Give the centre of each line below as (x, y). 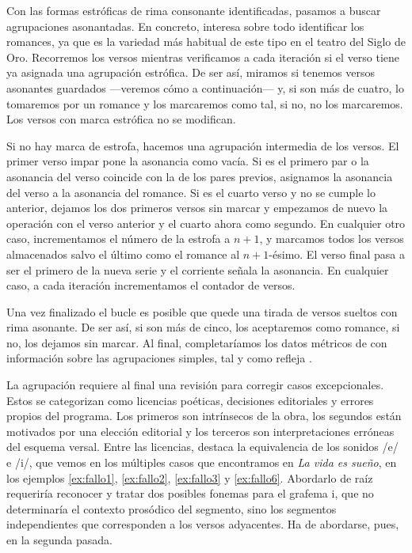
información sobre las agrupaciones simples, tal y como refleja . (159, 358)
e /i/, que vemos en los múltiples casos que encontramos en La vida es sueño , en (202, 462)
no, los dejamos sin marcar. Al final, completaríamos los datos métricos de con (197, 342)
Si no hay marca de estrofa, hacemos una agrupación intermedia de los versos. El (203, 145)
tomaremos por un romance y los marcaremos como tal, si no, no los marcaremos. (205, 103)
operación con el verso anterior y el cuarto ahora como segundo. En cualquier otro (206, 223)
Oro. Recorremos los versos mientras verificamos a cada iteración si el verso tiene (203, 57)
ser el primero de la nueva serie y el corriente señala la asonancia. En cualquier (198, 269)
